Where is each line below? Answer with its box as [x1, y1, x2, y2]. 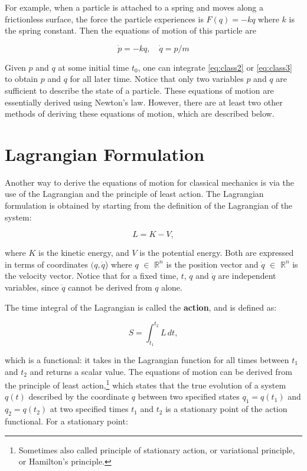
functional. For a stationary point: [5, 414, 128, 427]
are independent [218, 269, 276, 282]
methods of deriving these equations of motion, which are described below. [5, 107, 275, 120]
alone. [161, 281, 182, 294]
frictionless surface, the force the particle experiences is [5, 12, 204, 25]
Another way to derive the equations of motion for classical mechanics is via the [5, 176, 295, 188]
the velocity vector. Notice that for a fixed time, [5, 269, 179, 282]
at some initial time [58, 61, 129, 73]
